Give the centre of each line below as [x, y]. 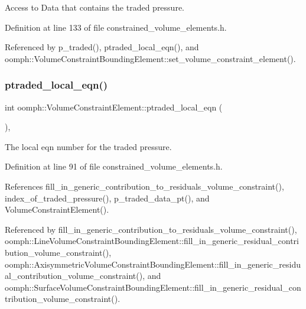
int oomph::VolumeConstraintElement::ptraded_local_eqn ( [114, 107]
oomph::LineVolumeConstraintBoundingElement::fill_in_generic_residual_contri [152, 241]
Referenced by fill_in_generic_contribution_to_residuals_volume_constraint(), [151, 229]
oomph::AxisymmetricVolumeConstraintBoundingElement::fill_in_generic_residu [153, 264]
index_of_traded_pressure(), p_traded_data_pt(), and [107, 198]
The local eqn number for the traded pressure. [88, 146]
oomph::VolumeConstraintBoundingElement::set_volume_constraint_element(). [150, 58]
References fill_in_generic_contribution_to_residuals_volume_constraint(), [144, 186]
